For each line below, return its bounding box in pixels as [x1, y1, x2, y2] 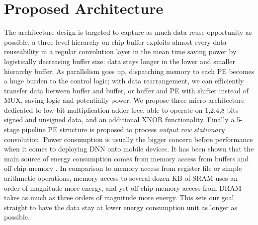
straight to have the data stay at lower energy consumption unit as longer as [4, 202, 238, 212]
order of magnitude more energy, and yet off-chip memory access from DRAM [4, 182, 242, 193]
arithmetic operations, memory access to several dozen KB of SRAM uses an [4, 173, 238, 183]
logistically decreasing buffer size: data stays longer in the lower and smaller [4, 56, 235, 66]
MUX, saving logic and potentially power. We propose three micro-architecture [4, 95, 245, 105]
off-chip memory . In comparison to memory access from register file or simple [4, 163, 242, 173]
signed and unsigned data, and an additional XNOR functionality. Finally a [4, 114, 235, 125]
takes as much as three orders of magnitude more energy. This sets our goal [4, 192, 234, 203]
